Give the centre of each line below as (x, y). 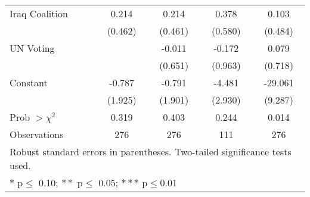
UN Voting (32, 48)
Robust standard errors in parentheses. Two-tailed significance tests (151, 151)
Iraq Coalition (39, 13)
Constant (29, 82)
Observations (37, 134)
